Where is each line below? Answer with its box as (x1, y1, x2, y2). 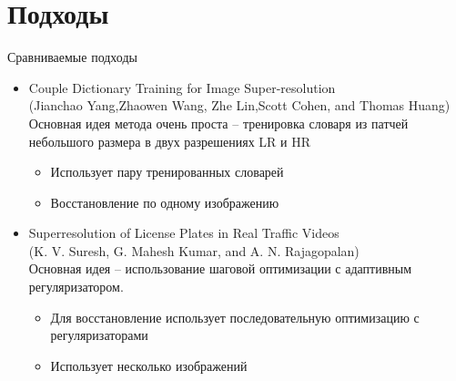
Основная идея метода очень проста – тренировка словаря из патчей (28, 113, 409, 132)
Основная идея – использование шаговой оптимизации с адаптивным (28, 259, 412, 278)
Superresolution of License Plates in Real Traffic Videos (28, 223, 339, 242)
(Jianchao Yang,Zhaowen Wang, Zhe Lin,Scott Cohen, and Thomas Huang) (28, 96, 451, 115)
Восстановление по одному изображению (50, 192, 279, 211)
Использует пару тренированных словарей (50, 162, 284, 181)
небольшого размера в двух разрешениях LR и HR (28, 131, 311, 150)
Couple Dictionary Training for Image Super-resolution (28, 77, 336, 97)
